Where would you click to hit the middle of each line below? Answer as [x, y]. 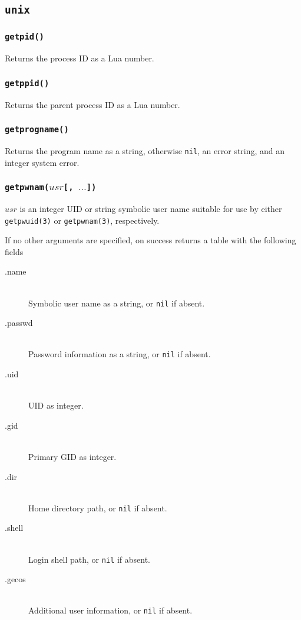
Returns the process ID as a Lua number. [80, 58]
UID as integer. [56, 405]
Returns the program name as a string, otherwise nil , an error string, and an [145, 150]
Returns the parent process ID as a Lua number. [92, 104]
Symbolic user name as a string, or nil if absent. [117, 303]
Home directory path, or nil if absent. [98, 508]
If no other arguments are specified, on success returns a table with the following [150, 240]
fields [14, 251]
